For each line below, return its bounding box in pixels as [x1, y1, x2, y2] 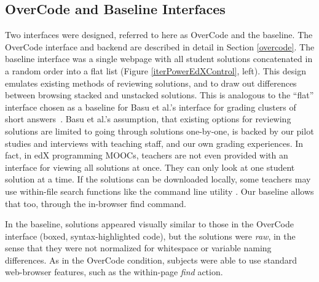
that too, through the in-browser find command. [5, 197, 187, 210]
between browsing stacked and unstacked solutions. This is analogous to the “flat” [5, 88, 314, 101]
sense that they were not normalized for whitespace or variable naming [5, 241, 272, 254]
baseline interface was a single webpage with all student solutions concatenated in [5, 52, 313, 65]
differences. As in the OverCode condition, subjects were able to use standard [5, 253, 297, 266]
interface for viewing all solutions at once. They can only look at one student [5, 160, 295, 173]
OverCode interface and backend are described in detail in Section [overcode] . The [5, 40, 315, 53]
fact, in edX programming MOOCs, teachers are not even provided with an [5, 149, 288, 162]
